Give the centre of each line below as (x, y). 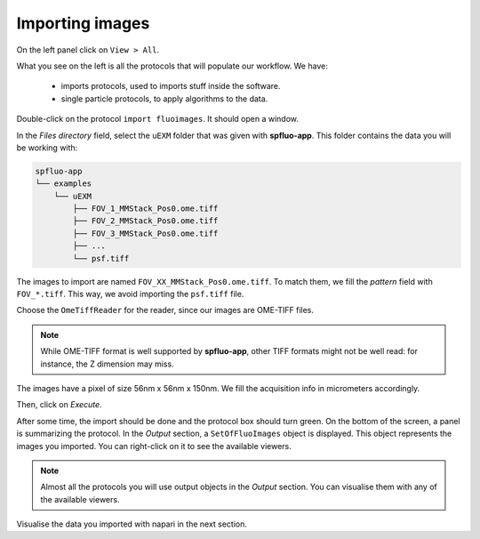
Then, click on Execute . (59, 405)
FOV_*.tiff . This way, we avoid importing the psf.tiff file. (130, 294)
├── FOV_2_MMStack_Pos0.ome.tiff (145, 221)
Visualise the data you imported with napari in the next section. (132, 524)
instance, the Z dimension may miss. (107, 364)
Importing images (83, 23)
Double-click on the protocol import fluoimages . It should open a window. (158, 119)
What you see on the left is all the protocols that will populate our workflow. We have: (172, 66)
